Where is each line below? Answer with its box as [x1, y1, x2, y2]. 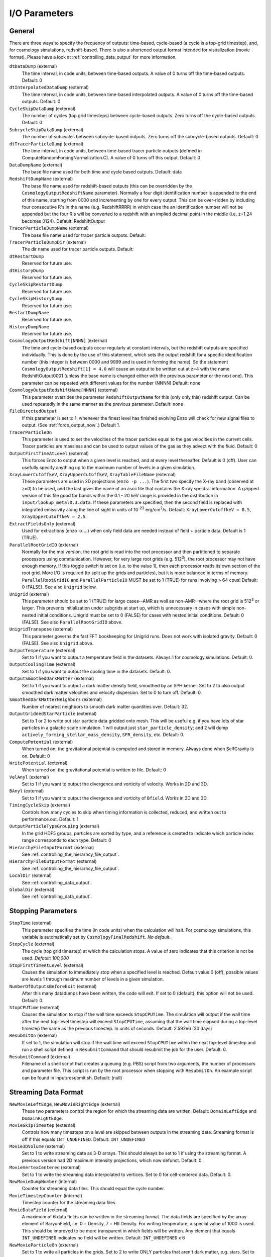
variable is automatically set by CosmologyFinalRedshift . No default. [22, 934, 171, 940]
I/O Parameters [9, 8, 74, 19]
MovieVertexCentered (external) [9, 1164, 81, 1171]
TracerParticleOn [9, 429, 52, 435]
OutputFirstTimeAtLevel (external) [9, 450, 89, 456]
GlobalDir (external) [9, 886, 55, 892]
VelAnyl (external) [9, 774, 50, 780]
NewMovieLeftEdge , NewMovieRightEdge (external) [9, 1101, 120, 1107]
